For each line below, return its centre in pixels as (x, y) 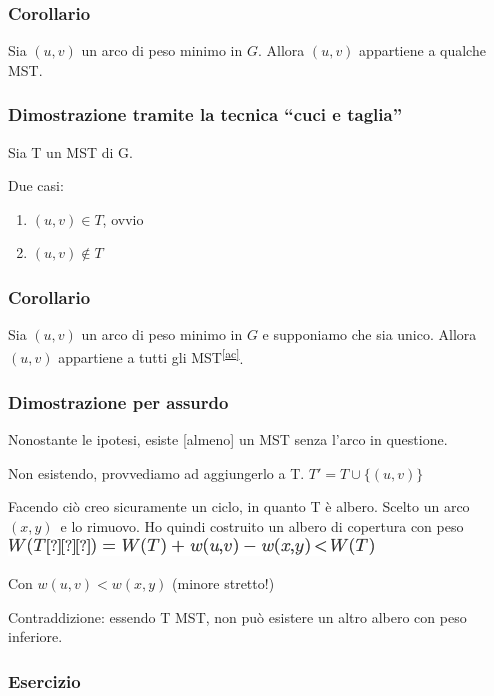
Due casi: (36, 185)
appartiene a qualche (422, 50)
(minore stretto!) (223, 583)
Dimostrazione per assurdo (118, 401)
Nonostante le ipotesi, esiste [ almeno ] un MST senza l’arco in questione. (228, 439)
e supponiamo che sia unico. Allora (369, 334)
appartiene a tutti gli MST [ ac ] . (151, 356)
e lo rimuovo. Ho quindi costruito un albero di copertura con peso (262, 526)
